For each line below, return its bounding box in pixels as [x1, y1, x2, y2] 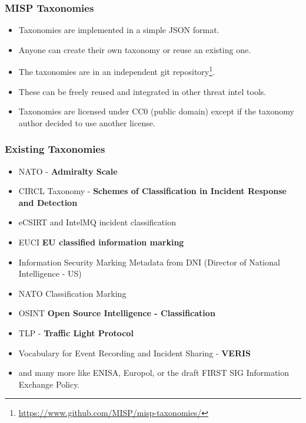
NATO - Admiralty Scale [18, 165, 118, 177]
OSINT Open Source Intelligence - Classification [18, 307, 215, 319]
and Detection [18, 196, 78, 208]
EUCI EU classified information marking [18, 236, 184, 248]
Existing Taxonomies [5, 142, 105, 156]
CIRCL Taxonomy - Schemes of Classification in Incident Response [18, 185, 287, 197]
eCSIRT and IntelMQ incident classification [18, 216, 176, 228]
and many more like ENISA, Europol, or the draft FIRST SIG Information [18, 366, 290, 379]
